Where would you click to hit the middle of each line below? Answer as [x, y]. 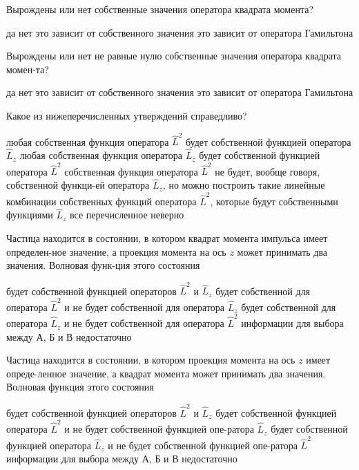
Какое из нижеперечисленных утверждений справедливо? [127, 115]
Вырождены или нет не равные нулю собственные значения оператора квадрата [174, 56]
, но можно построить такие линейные [244, 185]
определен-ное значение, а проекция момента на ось [116, 251]
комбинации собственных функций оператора [101, 201]
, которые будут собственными [274, 201]
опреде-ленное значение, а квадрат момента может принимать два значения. [166, 373]
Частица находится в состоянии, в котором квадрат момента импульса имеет [167, 237]
